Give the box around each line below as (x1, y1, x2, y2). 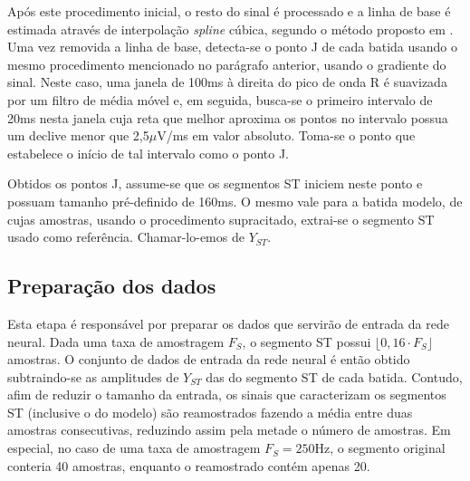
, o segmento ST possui (242, 332, 371, 351)
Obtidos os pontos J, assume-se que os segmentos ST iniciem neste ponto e (7, 174, 423, 193)
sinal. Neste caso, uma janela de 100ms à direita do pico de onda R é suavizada (7, 72, 447, 91)
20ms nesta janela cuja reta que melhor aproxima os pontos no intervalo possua (7, 108, 448, 127)
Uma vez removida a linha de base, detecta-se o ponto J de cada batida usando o (7, 37, 458, 56)
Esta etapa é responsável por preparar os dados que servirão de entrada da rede (7, 313, 449, 332)
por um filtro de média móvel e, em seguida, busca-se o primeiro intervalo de (7, 90, 433, 109)
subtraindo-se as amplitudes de (7, 367, 179, 386)
